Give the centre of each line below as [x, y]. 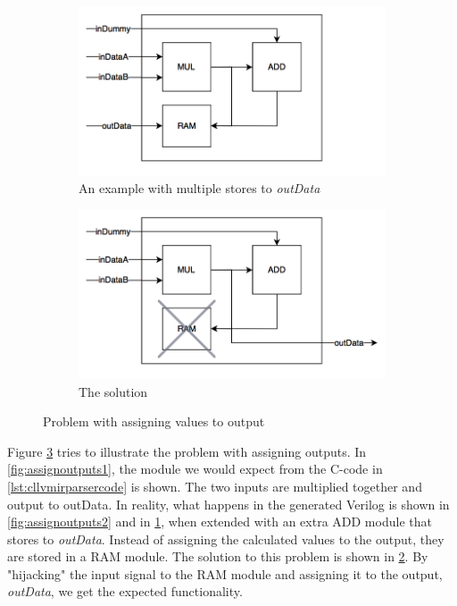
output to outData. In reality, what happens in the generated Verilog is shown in [228, 504]
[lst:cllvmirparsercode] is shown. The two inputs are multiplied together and [215, 486]
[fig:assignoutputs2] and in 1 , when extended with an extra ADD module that [220, 522]
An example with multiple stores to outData [199, 188]
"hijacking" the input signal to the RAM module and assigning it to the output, [225, 573]
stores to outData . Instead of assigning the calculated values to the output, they [226, 539]
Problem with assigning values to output [154, 421]
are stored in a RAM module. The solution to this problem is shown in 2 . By [218, 556]
